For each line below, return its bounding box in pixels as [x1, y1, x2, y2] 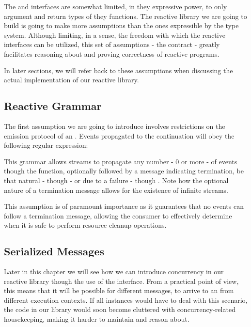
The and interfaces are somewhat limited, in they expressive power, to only [4, 1, 227, 11]
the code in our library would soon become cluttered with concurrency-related [4, 304, 235, 314]
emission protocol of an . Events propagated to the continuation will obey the [4, 130, 235, 140]
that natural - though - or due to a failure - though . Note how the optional [4, 175, 229, 185]
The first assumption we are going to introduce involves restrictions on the [4, 121, 225, 131]
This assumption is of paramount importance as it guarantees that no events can [4, 201, 244, 211]
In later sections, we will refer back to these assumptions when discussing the [4, 65, 233, 75]
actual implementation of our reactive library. [4, 75, 139, 85]
